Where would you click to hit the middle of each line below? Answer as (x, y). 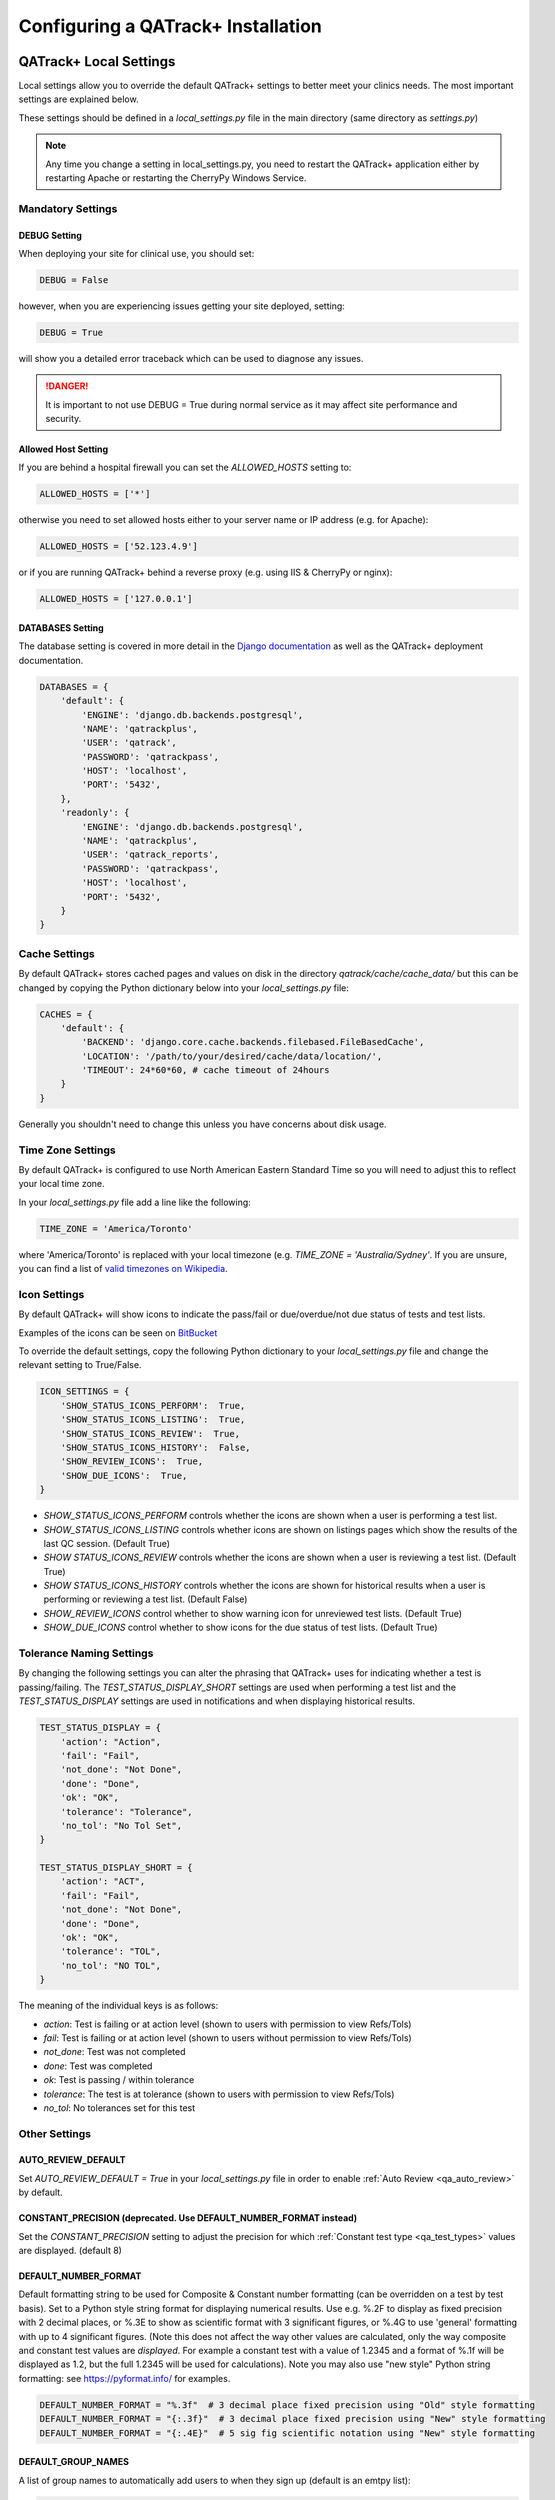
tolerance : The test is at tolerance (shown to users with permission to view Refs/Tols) (219, 2094)
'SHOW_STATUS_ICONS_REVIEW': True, (150, 1433)
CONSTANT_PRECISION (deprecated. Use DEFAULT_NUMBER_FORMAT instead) (188, 2218)
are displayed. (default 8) (70, 2251)
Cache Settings (56, 953)
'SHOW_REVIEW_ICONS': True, (132, 1461)
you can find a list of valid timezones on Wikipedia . (123, 1269)
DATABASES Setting (61, 627)
